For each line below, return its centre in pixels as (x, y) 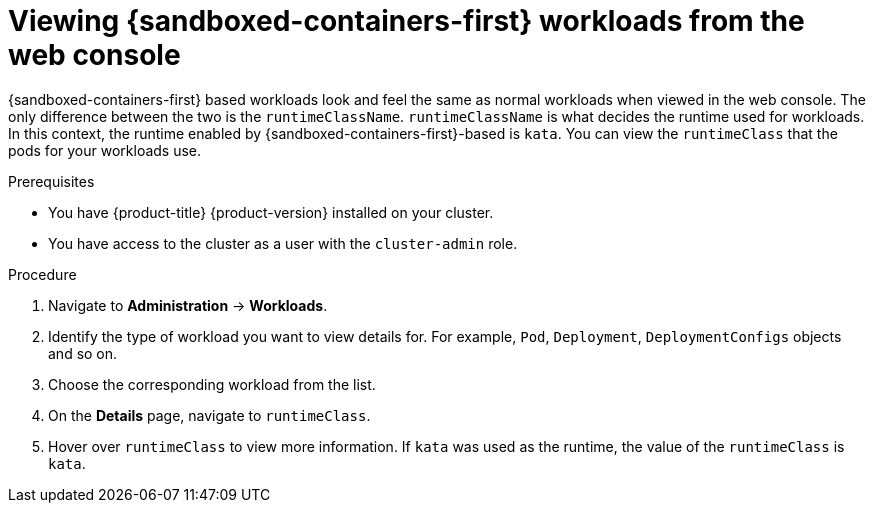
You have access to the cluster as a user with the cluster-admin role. (283, 243)
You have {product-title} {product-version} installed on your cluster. (271, 212)
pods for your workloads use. (105, 150)
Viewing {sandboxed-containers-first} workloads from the (406, 21)
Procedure (42, 274)
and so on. (83, 353)
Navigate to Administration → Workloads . (188, 305)
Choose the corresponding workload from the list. (212, 384)
